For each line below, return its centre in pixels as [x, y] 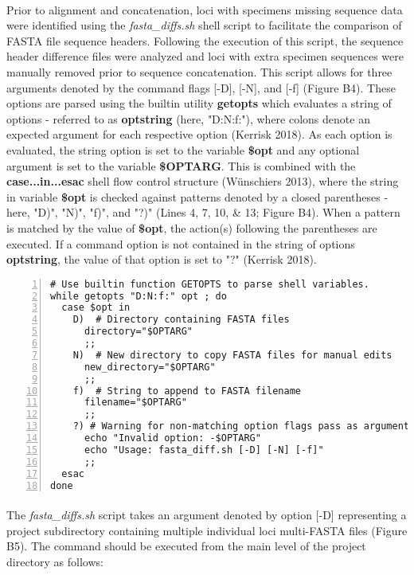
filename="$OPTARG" [135, 403]
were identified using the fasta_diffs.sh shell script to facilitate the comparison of [204, 25]
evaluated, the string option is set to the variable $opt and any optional [183, 149]
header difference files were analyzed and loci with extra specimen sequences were [205, 56]
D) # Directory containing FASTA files [181, 320]
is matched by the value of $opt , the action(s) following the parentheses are [192, 227]
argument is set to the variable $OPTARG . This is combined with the [181, 165]
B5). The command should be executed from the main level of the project [186, 546]
